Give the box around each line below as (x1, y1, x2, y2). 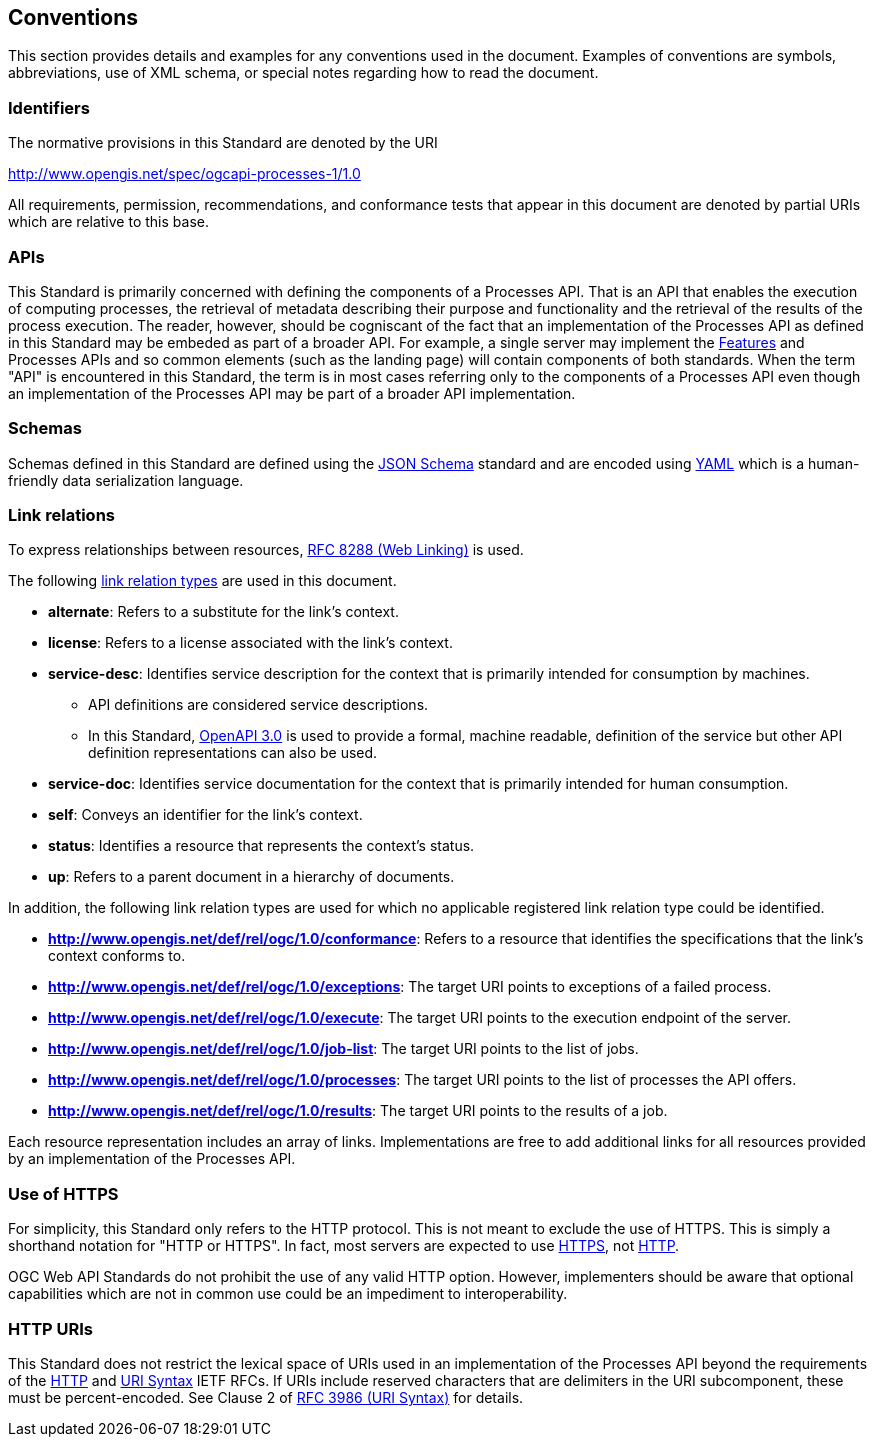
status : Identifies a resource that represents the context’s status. (48, 837, 475, 855)
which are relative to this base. (8, 213, 209, 231)
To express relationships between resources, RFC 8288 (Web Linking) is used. (8, 541, 524, 559)
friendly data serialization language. (8, 471, 244, 489)
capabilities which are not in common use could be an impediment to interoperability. (8, 1285, 568, 1303)
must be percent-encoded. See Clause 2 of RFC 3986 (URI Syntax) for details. (8, 1388, 524, 1406)
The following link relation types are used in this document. (8, 572, 397, 590)
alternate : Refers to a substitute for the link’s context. (48, 603, 399, 621)
